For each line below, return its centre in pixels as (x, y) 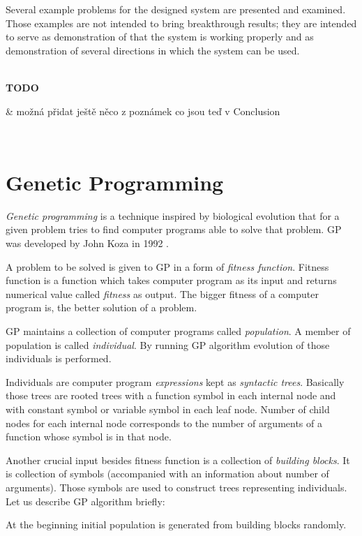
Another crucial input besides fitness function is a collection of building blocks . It (178, 460)
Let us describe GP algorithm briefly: (85, 501)
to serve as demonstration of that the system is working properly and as (160, 37)
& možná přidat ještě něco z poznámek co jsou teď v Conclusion (143, 111)
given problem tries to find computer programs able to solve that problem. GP (174, 229)
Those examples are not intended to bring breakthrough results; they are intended (181, 23)
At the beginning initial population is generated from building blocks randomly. (176, 524)
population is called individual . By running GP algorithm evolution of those (168, 344)
